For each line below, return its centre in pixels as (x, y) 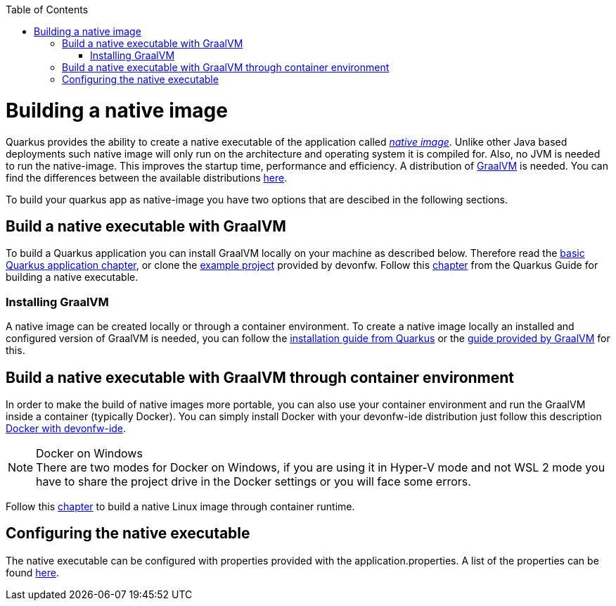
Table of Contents (47, 10)
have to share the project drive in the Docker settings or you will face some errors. (254, 481)
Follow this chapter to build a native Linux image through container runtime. (180, 506)
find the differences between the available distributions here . (147, 177)
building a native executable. (72, 277)
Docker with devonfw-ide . (66, 428)
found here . (32, 572)
